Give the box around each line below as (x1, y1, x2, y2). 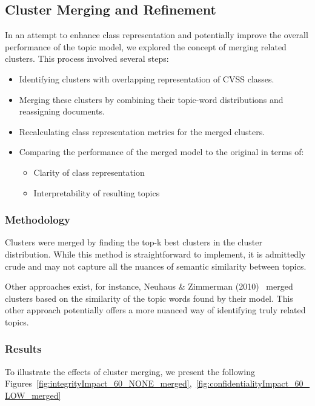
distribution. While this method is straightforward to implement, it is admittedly (5, 247, 306, 260)
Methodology (5, 212, 71, 227)
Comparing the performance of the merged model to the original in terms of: (19, 145, 304, 158)
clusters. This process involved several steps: (5, 52, 169, 65)
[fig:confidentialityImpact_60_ (196, 377, 310, 390)
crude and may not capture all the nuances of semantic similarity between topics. (5, 259, 307, 272)
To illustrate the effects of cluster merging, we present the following (5, 365, 256, 378)
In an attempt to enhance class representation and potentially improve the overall (5, 28, 308, 41)
